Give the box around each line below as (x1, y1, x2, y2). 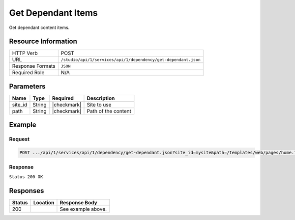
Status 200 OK (9, 174, 43, 179)
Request (9, 136, 29, 142)
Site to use (87, 101, 112, 108)
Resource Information (9, 37, 77, 46)
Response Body (59, 199, 98, 206)
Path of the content (87, 108, 131, 114)
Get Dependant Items (9, 7, 98, 18)
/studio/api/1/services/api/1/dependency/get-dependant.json (60, 57, 201, 62)
